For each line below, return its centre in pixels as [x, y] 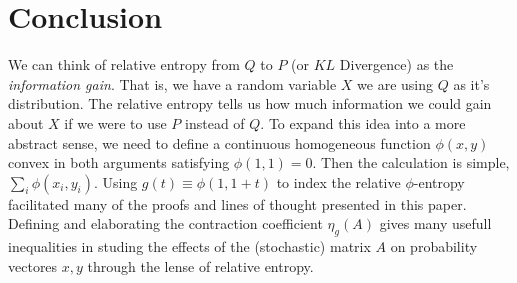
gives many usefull [435, 223]
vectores [33, 265]
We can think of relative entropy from [124, 64]
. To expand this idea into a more [363, 122]
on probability [434, 246]
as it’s [471, 83]
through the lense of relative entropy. [200, 265]
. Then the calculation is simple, [411, 162]
